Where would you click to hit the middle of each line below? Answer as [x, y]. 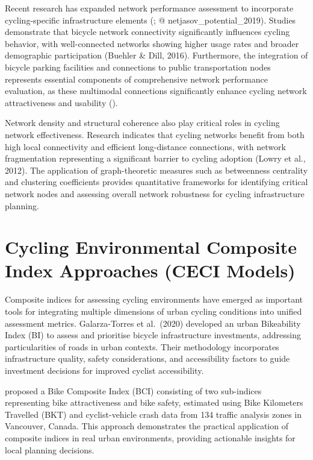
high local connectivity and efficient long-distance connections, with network [145, 146]
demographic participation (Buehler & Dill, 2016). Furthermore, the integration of [156, 55]
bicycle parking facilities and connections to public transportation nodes [138, 67]
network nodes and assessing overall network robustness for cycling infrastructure [155, 193]
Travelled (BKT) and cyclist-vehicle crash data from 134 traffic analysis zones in [153, 414]
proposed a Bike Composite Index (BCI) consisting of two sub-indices [133, 390]
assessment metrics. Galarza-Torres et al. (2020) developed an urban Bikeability [153, 323]
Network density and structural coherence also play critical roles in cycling [142, 123]
